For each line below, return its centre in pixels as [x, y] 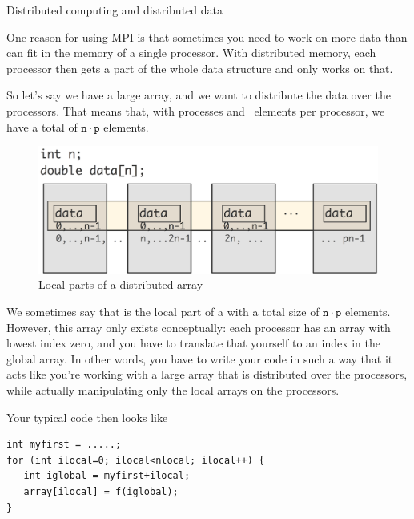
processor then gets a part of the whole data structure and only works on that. [200, 68]
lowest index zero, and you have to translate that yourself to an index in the [194, 343]
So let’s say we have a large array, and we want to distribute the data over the [199, 95]
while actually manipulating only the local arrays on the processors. [173, 390]
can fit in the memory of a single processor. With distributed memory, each [191, 53]
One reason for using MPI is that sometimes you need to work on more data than [207, 36]
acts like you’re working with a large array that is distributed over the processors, [207, 374]
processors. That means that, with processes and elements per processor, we [196, 110]
